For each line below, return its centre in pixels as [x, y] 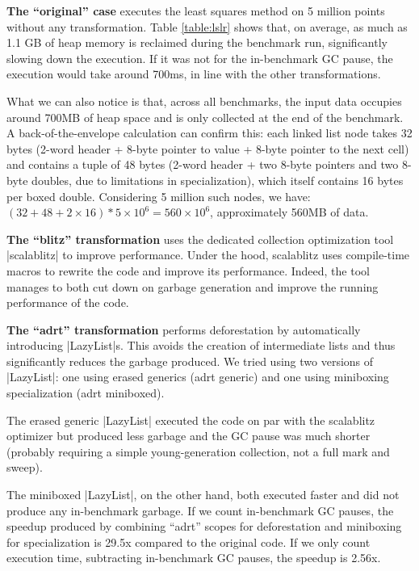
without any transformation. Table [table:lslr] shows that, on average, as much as [207, 26]
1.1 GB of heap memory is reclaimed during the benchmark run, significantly [197, 42]
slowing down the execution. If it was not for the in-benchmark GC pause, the [200, 58]
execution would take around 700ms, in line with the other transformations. [194, 74]
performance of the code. [68, 302]
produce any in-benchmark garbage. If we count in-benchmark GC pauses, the [200, 510]
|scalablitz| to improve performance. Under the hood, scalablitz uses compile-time [208, 255]
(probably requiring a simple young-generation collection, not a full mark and [198, 451]
